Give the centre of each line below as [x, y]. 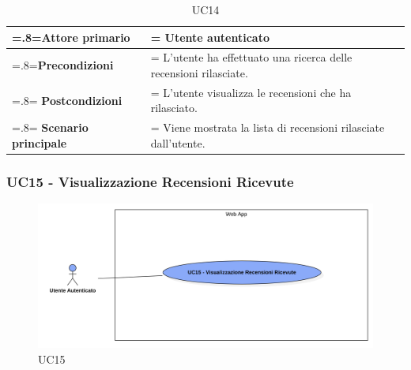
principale [40, 142]
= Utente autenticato [210, 37]
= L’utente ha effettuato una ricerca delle [251, 57]
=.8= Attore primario [71, 37]
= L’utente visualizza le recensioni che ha [251, 92]
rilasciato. [174, 108]
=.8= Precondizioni [63, 65]
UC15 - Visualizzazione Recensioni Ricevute [150, 181]
